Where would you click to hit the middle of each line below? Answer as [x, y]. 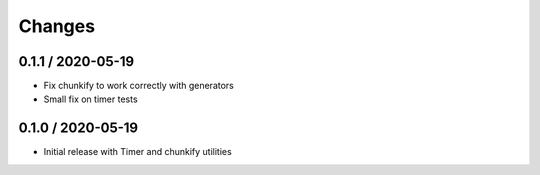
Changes [56, 26]
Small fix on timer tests [91, 99]
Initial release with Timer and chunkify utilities [137, 152]
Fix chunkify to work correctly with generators [138, 86]
